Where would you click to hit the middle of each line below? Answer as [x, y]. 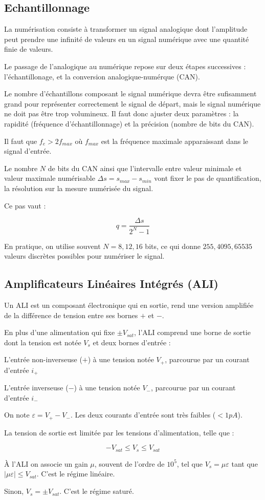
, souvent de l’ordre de [129, 463]
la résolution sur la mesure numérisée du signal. [79, 188]
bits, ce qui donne [173, 246]
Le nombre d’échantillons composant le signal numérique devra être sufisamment [130, 93]
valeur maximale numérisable [50, 178]
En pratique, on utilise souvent [52, 246]
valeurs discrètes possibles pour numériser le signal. [84, 256]
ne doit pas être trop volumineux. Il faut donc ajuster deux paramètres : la [122, 113]
